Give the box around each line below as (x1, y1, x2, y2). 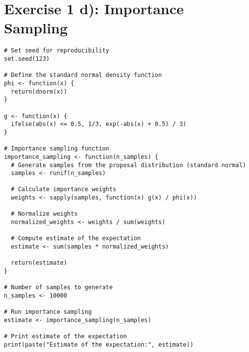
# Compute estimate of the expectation (11, 235, 141, 242)
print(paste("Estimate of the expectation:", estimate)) (4, 341, 194, 348)
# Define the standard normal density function (4, 72, 162, 79)
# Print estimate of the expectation (4, 333, 127, 340)
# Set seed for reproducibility (4, 47, 109, 54)
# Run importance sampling (4, 308, 92, 316)
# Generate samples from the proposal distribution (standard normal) (11, 161, 246, 169)
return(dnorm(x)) (11, 88, 67, 95)
